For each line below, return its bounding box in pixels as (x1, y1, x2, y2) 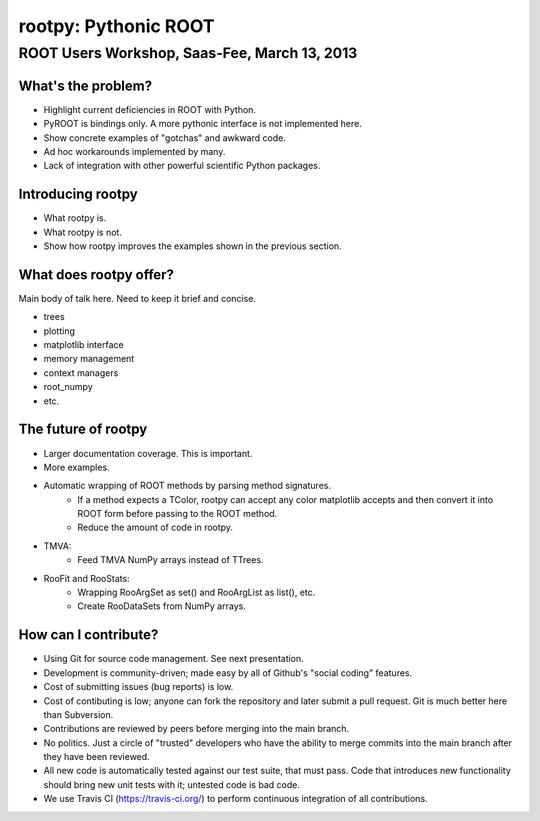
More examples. (43, 461, 110, 473)
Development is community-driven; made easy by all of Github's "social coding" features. (43, 666, 413, 679)
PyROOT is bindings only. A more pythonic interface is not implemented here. (43, 118, 362, 130)
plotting (43, 325, 75, 337)
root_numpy (43, 381, 94, 393)
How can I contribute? (18, 626, 159, 644)
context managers (43, 366, 119, 379)
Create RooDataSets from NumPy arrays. (77, 600, 247, 612)
